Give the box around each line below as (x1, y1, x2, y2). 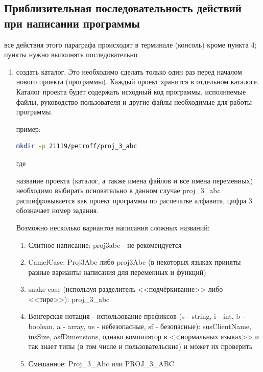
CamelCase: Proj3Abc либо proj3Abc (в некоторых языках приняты (28, 257, 241, 267)
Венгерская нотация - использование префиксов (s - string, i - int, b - (28, 311, 245, 321)
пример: (16, 123, 41, 134)
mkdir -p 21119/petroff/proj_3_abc (16, 143, 137, 150)
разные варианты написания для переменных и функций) (28, 266, 206, 277)
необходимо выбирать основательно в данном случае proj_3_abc (16, 185, 221, 196)
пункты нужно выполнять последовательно (4, 49, 137, 60)
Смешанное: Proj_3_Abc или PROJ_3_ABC (28, 358, 174, 368)
